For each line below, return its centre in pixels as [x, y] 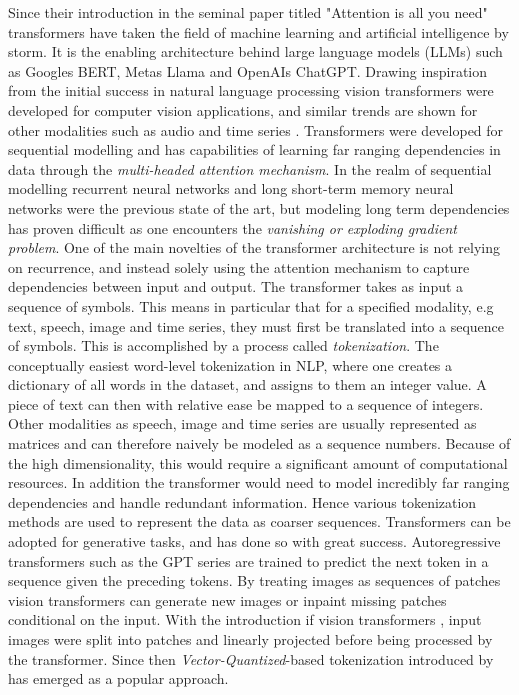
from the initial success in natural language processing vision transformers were [251, 90]
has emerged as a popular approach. [118, 678]
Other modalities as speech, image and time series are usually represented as [242, 423]
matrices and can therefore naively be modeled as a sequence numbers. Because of [259, 443]
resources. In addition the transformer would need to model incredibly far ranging [259, 482]
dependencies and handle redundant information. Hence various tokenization [242, 501]
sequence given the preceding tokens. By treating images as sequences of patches [254, 580]
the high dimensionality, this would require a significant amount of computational [258, 462]
